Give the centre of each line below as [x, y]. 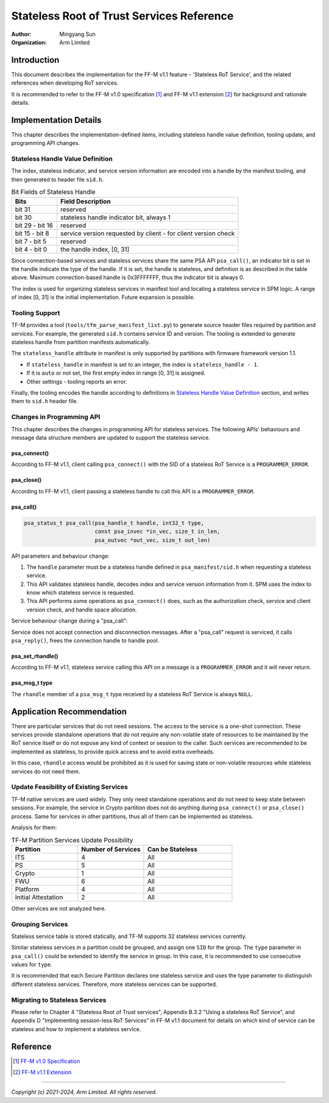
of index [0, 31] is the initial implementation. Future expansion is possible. [103, 297]
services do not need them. [46, 771]
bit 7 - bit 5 [31, 241]
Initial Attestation [39, 897]
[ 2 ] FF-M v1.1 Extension [42, 1073]
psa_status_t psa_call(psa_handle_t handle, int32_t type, [114, 523]
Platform [27, 889]
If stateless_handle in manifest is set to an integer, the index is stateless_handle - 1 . [143, 364]
